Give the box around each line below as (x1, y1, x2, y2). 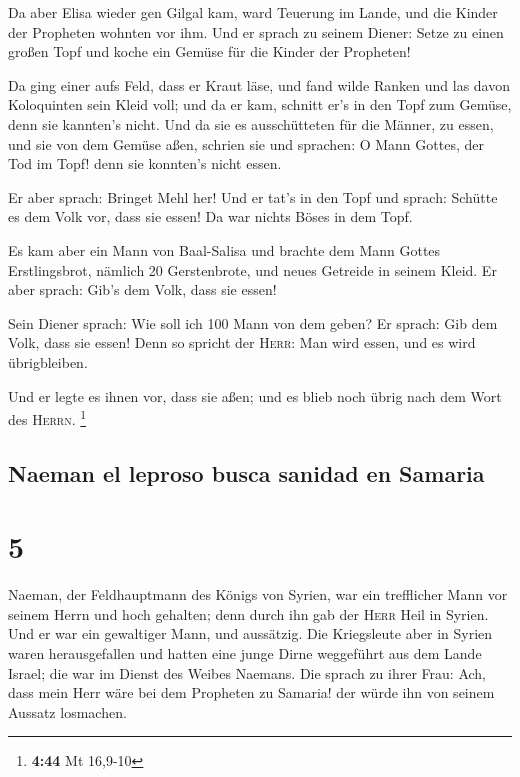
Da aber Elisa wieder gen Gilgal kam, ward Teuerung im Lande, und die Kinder (8, 2, 498, 22)
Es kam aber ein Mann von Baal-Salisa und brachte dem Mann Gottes (8, 239, 441, 260)
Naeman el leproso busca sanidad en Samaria (8, 457, 485, 488)
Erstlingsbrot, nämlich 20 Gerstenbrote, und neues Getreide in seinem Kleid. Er (8, 259, 497, 280)
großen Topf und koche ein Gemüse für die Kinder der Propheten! (8, 41, 411, 62)
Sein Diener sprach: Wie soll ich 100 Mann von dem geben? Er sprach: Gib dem (8, 312, 498, 333)
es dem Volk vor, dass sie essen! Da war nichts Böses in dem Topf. (8, 206, 413, 227)
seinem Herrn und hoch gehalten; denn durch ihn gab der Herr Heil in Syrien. (8, 603, 489, 624)
